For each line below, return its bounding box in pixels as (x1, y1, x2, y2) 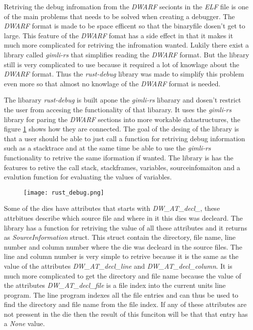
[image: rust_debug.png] (23, 189, 104, 196)
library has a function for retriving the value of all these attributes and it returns (4, 222, 247, 232)
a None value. (4, 318, 45, 329)
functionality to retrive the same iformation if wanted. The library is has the (4, 152, 233, 162)
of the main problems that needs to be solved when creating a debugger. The (4, 11, 235, 21)
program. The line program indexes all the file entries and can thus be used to (4, 289, 238, 300)
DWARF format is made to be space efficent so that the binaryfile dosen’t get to (4, 21, 246, 31)
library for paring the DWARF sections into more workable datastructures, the (4, 114, 240, 124)
